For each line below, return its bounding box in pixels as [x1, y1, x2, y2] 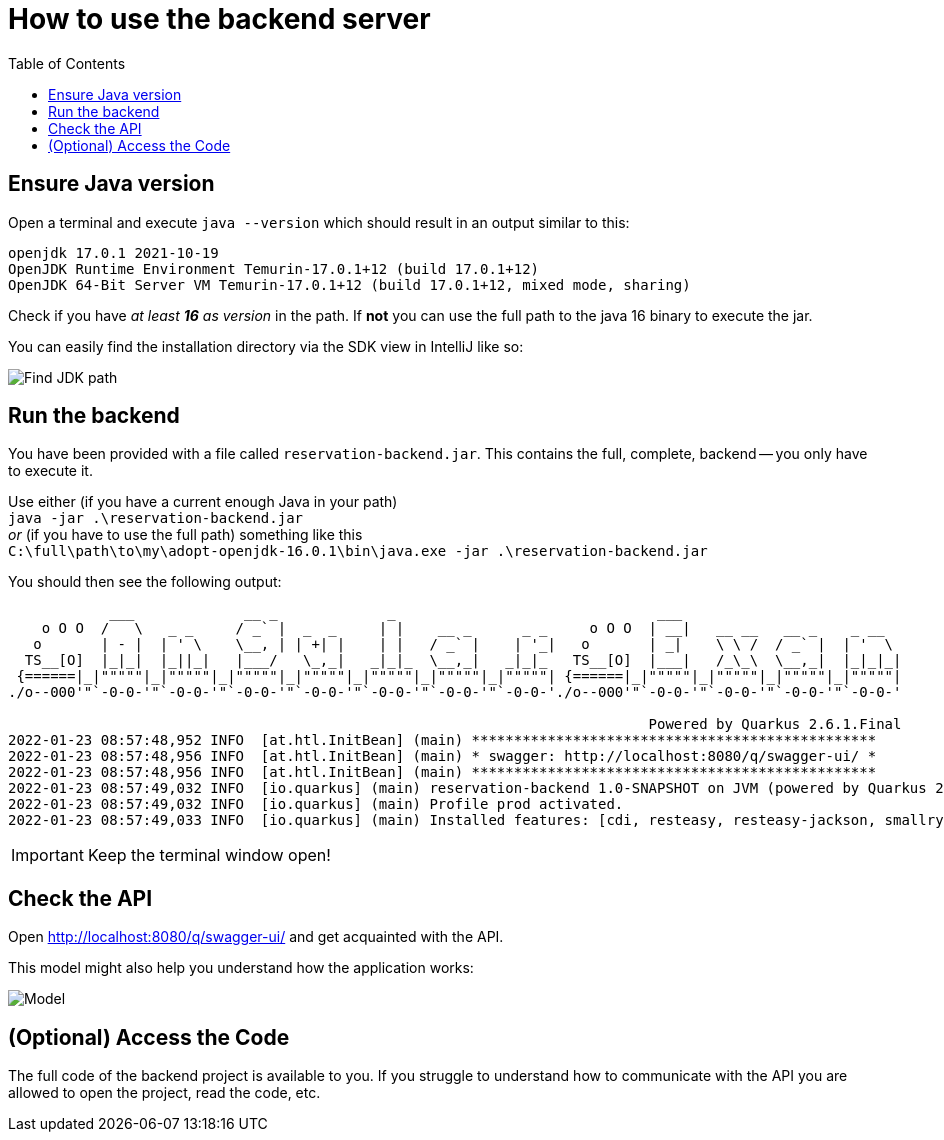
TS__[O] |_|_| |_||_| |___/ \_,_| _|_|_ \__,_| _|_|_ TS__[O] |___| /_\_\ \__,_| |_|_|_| [24, 652, 902, 669]
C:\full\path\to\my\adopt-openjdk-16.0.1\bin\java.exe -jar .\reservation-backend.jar [8, 543, 708, 560]
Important [11, 845, 84, 866]
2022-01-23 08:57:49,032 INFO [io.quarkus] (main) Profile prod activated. [8, 796, 624, 813]
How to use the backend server [8, 2, 431, 36]
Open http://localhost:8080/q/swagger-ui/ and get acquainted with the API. [8, 928, 504, 946]
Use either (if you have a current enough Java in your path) [8, 493, 398, 511]
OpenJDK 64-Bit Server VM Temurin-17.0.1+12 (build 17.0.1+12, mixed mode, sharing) [8, 276, 691, 293]
